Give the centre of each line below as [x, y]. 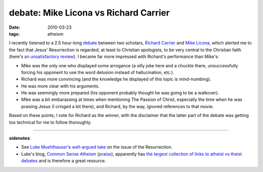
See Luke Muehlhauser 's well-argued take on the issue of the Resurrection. [97, 147]
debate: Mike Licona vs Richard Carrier [89, 13]
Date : [15, 27]
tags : [14, 34]
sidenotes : [20, 138]
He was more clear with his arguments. [60, 86]
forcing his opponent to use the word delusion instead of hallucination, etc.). [98, 72]
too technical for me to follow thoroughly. [50, 122]
